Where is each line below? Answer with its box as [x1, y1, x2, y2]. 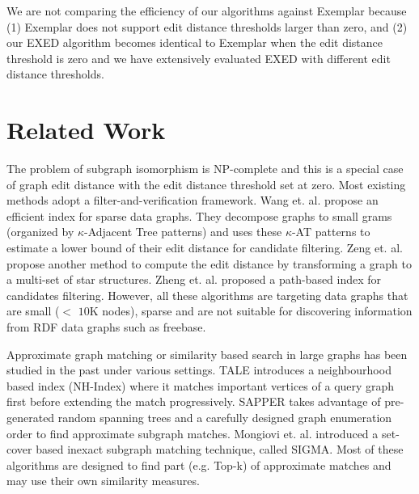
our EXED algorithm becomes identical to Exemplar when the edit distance [6, 34, 383, 51]
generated [6, 409, 55, 425]
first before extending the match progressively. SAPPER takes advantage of [6, 393, 381, 410]
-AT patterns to [291, 223, 370, 240]
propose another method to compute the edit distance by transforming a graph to [6, 255, 412, 272]
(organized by [6, 223, 74, 240]
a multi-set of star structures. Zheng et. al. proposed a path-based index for [6, 271, 382, 288]
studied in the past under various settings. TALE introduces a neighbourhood [6, 361, 391, 378]
